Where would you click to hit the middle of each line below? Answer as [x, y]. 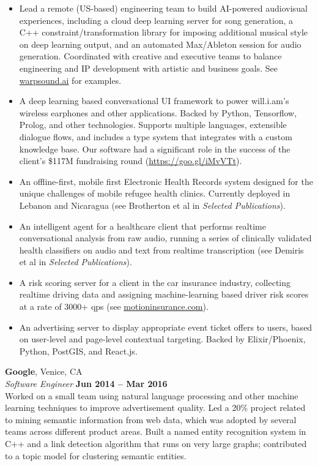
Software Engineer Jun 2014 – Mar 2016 [86, 384]
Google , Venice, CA [44, 371]
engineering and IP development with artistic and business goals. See [149, 68]
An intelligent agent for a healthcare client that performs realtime [142, 226]
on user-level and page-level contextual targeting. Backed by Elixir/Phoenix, [162, 339]
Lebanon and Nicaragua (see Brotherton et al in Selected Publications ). [152, 205]
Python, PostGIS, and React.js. [78, 351]
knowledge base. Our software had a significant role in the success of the [155, 148]
